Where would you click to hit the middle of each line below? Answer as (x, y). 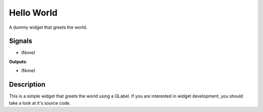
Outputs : (18, 61)
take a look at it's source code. (40, 103)
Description (27, 84)
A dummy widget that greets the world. (48, 27)
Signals (21, 41)
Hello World (33, 13)
